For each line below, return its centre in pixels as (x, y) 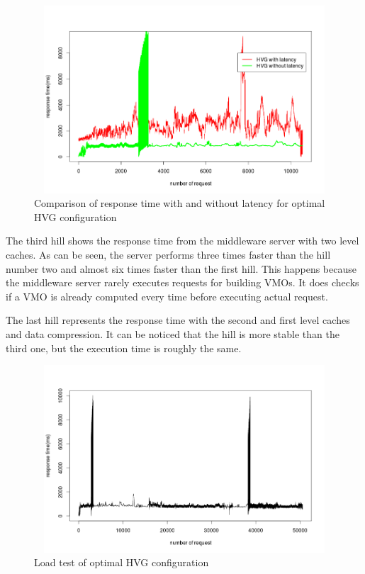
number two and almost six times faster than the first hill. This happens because (181, 268)
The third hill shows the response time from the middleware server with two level (182, 241)
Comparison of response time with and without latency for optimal (180, 203)
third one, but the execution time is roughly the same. (124, 348)
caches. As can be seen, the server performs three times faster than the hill (168, 254)
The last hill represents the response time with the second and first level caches (178, 320)
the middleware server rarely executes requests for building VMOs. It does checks (182, 282)
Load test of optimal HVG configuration (122, 562)
